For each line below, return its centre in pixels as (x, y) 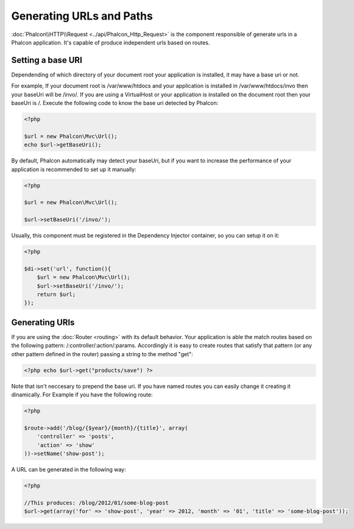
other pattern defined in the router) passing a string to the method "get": (102, 354)
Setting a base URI (47, 60)
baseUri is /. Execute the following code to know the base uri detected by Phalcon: (115, 103)
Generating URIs (43, 322)
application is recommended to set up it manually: (74, 169)
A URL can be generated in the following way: (69, 469)
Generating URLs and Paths (82, 16)
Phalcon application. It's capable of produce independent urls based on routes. (111, 42)
